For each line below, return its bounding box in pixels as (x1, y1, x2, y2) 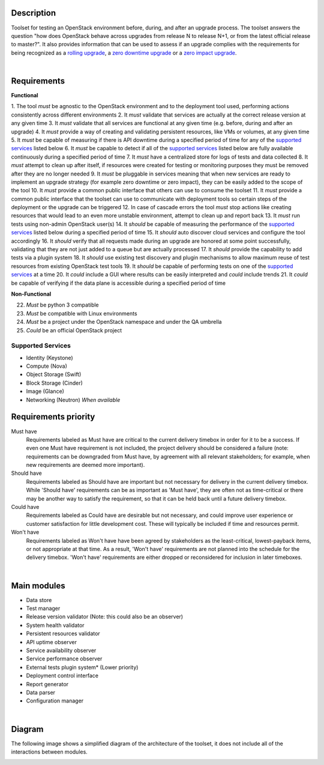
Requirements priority (11, 412, 95, 422)
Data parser (26, 689, 56, 696)
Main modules (11, 581, 65, 591)
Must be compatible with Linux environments (26, 309, 137, 317)
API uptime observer (26, 638, 77, 645)
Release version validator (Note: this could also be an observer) (26, 613, 183, 620)
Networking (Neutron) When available (26, 396, 121, 403)
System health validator (26, 621, 85, 629)
